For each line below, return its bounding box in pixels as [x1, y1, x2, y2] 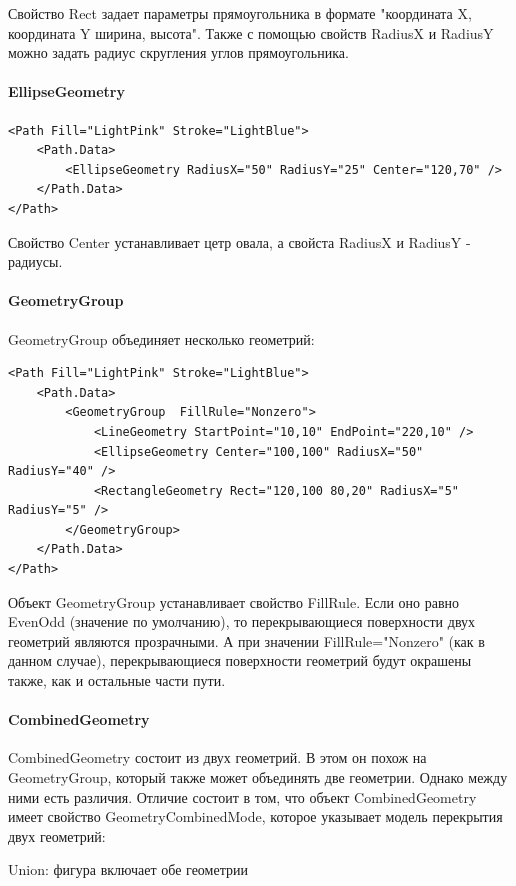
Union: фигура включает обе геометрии [8, 859, 248, 880]
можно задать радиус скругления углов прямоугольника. [8, 42, 349, 63]
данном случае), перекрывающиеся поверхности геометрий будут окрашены [8, 650, 472, 671]
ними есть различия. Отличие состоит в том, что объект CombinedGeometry [8, 786, 477, 807]
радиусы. [8, 251, 63, 272]
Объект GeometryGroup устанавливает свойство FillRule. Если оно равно [8, 591, 460, 612]
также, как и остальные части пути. [8, 670, 226, 691]
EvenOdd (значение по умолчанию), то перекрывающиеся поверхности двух [8, 611, 476, 632]
